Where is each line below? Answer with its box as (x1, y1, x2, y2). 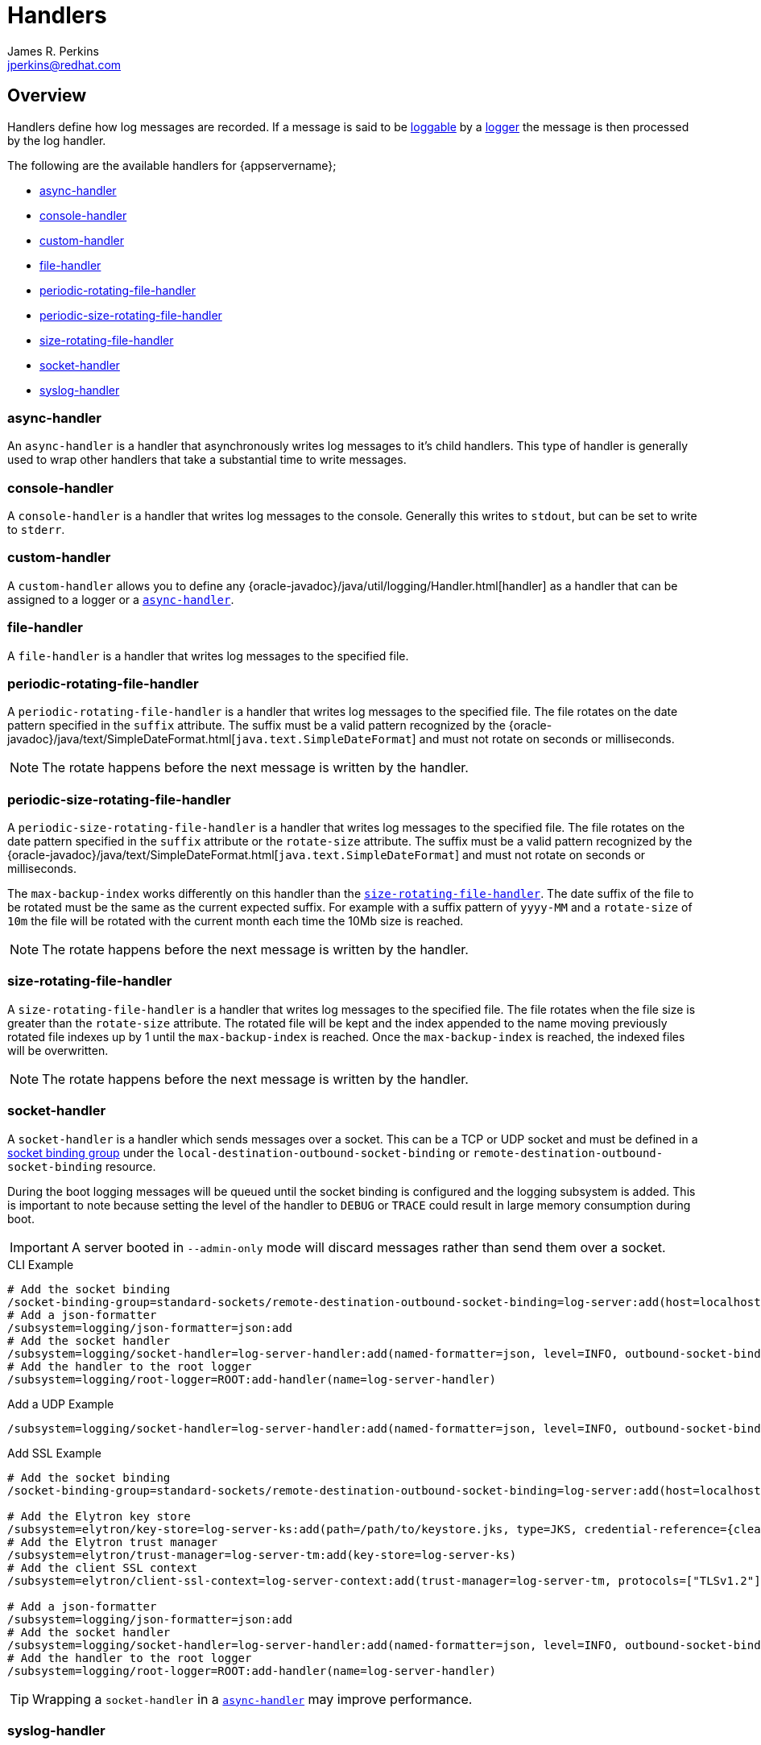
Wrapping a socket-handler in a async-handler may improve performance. (32, 1690, 473, 1707)
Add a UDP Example (7, 1396, 114, 1411)
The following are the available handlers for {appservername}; (7, 158, 337, 172)
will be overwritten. (7, 1043, 109, 1057)
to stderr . (7, 523, 65, 537)
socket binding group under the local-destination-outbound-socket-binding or (7, 1145, 470, 1160)
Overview (7, 85, 87, 106)
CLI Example (7, 1257, 74, 1272)
